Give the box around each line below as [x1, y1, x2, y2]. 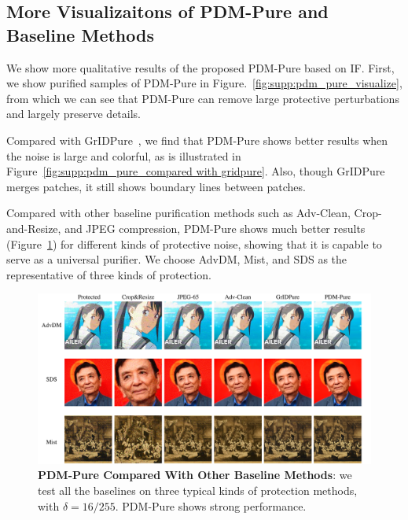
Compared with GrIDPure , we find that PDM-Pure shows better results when [6, 131, 388, 148]
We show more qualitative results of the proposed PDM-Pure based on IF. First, [6, 59, 395, 76]
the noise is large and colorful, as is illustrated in [6, 147, 241, 164]
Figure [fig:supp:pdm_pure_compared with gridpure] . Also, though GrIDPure [6, 163, 385, 179]
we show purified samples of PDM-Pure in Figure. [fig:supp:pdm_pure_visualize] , [6, 75, 402, 91]
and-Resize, [6, 219, 61, 236]
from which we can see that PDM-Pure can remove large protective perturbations [6, 90, 399, 106]
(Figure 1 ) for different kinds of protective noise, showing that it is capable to [6, 235, 382, 252]
